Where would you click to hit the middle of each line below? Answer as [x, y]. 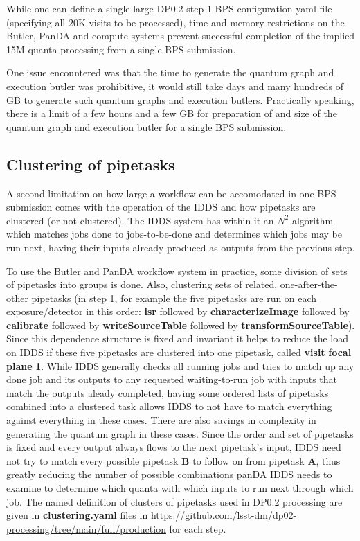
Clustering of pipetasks [91, 164]
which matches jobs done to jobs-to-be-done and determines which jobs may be [174, 234]
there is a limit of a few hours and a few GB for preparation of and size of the [172, 113]
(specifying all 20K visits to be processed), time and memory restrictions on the [175, 22]
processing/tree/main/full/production [86, 528]
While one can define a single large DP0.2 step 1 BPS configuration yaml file [169, 8]
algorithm [313, 220]
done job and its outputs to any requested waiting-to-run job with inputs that [172, 379]
